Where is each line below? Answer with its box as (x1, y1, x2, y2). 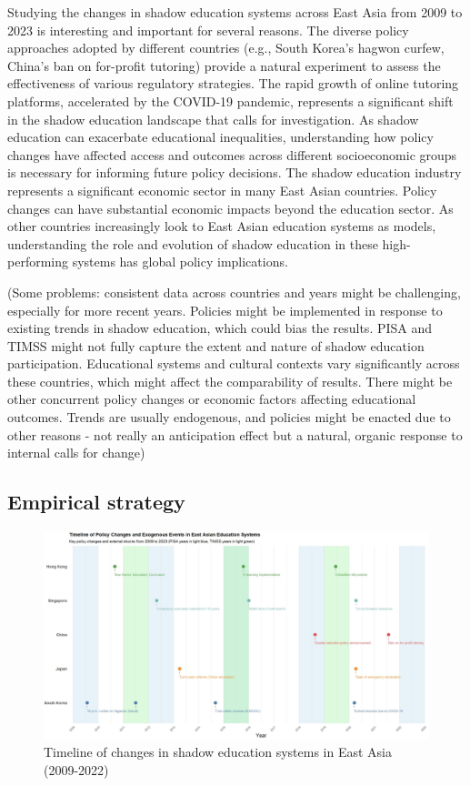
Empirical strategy (7, 488, 185, 516)
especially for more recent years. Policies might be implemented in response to (7, 300, 443, 319)
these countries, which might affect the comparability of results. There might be (7, 371, 453, 390)
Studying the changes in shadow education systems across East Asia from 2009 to (7, 3, 463, 21)
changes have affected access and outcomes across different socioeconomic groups (7, 145, 457, 164)
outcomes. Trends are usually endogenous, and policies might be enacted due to (7, 408, 451, 427)
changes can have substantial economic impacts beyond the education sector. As (7, 198, 454, 217)
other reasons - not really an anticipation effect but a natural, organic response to (7, 425, 463, 444)
